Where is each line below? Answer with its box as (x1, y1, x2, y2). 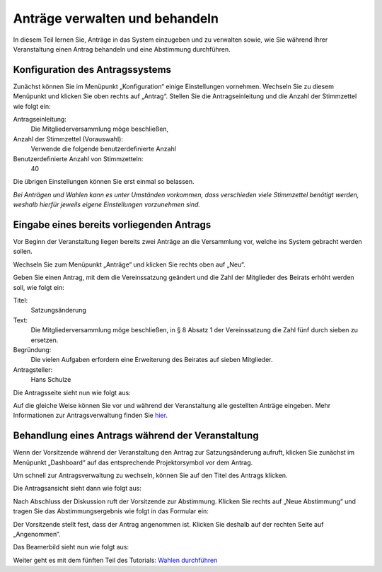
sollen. (13, 247, 33, 256)
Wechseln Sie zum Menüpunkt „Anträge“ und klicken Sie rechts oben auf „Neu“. (13, 260, 245, 269)
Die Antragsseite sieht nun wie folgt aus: (13, 388, 131, 397)
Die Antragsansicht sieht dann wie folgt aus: (13, 484, 141, 493)
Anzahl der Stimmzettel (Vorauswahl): (13, 134, 124, 143)
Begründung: (13, 345, 52, 354)
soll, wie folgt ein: (13, 283, 65, 291)
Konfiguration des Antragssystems (13, 64, 172, 76)
